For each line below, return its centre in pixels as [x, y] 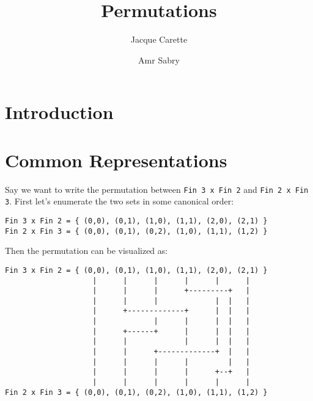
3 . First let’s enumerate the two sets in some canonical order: [120, 201]
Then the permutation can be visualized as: [87, 251]
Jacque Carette [159, 39]
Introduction [59, 112]
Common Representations [116, 160]
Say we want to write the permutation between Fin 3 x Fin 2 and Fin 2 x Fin [157, 189]
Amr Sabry [159, 60]
